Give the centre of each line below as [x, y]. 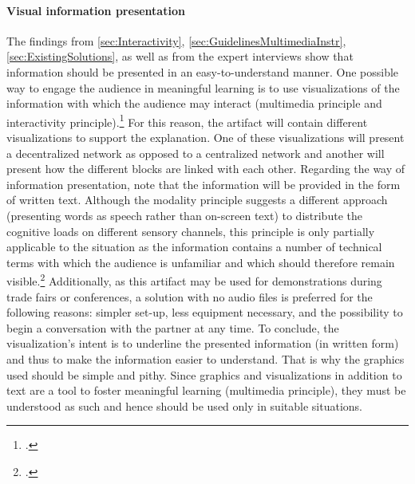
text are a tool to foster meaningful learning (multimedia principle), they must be [206, 390]
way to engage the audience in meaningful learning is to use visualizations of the [203, 87]
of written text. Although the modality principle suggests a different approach [197, 200]
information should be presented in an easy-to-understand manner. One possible [203, 71]
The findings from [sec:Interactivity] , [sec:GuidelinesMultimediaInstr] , [176, 40]
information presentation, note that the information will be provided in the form [204, 184]
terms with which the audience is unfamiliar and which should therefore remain [201, 262]
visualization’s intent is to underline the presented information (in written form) [203, 343]
